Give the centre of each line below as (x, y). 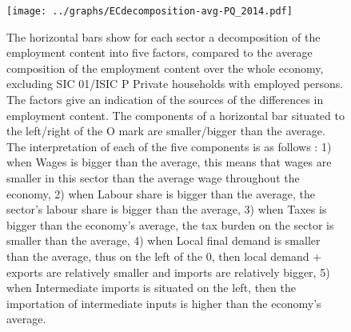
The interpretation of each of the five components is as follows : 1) (169, 146)
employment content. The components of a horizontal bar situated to (175, 115)
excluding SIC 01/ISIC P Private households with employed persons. (175, 84)
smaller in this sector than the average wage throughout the (153, 178)
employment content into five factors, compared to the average (160, 52)
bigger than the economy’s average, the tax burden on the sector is (170, 224)
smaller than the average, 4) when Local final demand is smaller (164, 240)
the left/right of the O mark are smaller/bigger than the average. (166, 131)
